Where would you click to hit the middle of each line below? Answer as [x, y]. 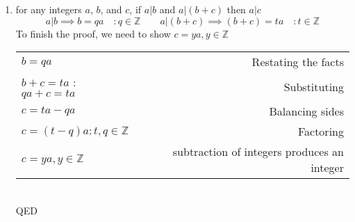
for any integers [49, 9]
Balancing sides [306, 111]
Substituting [314, 86]
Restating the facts [298, 62]
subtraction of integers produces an [258, 152]
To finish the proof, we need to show [93, 33]
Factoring [321, 132]
